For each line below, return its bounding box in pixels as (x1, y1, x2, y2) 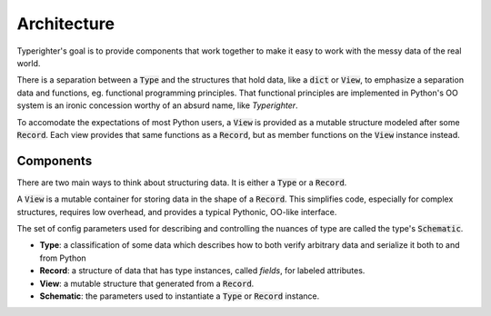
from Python (39, 252, 86, 263)
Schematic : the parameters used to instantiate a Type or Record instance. (39, 291, 320, 301)
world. (16, 57, 41, 68)
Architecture (16, 14, 115, 34)
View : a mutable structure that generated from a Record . (39, 278, 255, 289)
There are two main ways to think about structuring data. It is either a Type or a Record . (16, 177, 347, 188)
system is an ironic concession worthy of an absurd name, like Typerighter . (16, 100, 299, 111)
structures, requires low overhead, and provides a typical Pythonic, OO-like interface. (16, 206, 337, 217)
